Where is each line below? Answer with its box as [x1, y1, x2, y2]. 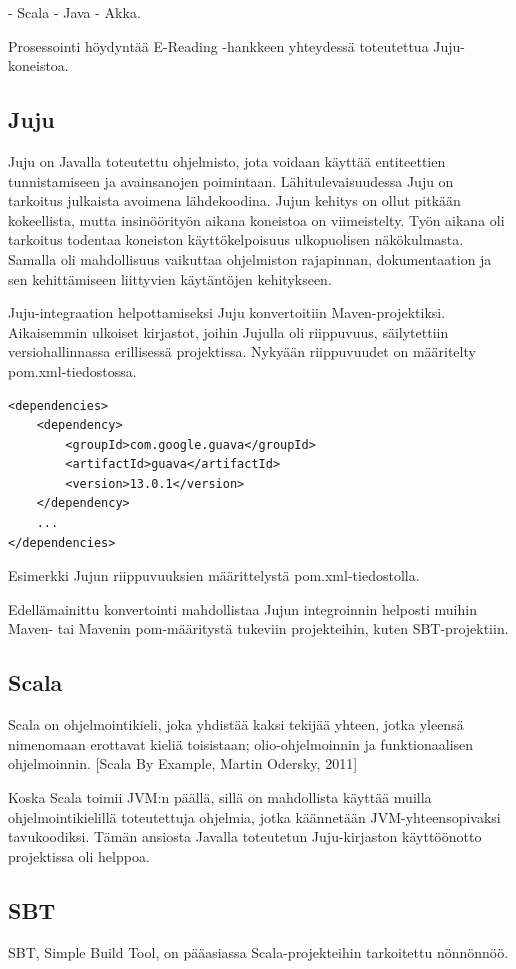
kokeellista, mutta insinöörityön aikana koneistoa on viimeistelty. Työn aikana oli [8, 209, 505, 230]
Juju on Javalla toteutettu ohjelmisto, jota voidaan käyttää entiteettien [8, 150, 446, 171]
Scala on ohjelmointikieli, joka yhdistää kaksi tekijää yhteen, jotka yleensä [8, 714, 464, 735]
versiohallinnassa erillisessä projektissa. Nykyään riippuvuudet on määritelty [8, 341, 476, 362]
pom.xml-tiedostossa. [8, 360, 137, 381]
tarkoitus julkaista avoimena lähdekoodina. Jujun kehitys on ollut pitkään [8, 190, 461, 211]
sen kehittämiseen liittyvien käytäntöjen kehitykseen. [8, 268, 332, 289]
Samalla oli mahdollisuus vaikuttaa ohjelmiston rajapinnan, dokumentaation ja [8, 248, 492, 269]
